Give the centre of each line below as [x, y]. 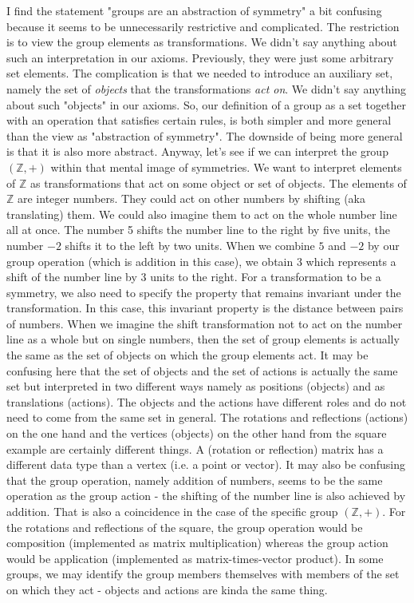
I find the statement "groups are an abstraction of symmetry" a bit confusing [194, 10]
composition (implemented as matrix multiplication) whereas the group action [197, 543]
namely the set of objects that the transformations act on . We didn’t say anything [207, 88]
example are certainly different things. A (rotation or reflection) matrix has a [195, 448]
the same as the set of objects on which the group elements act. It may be [187, 355]
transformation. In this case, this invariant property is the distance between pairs [205, 308]
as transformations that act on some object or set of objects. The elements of [218, 182]
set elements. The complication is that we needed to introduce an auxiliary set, [200, 73]
